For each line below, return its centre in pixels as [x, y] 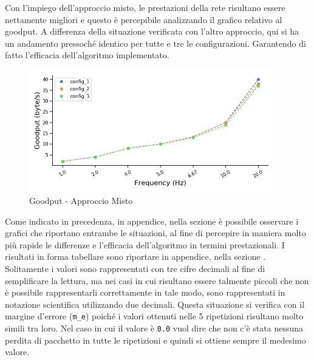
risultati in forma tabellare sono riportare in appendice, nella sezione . [135, 256]
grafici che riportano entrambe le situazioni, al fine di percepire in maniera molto [155, 233]
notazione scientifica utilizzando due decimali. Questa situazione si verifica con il [155, 304]
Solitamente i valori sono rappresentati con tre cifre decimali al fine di [135, 268]
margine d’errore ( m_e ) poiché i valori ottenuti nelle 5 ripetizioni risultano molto [154, 316]
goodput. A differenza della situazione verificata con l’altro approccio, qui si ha [152, 31]
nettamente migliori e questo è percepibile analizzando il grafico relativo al [144, 19]
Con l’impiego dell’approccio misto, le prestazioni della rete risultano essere [145, 7]
